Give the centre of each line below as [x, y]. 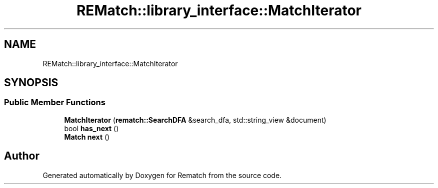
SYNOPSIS [31, 83]
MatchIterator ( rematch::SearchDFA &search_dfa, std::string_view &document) [195, 120]
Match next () [87, 137]
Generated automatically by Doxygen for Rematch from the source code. [162, 175]
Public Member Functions [55, 102]
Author [22, 156]
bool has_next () [91, 128]
